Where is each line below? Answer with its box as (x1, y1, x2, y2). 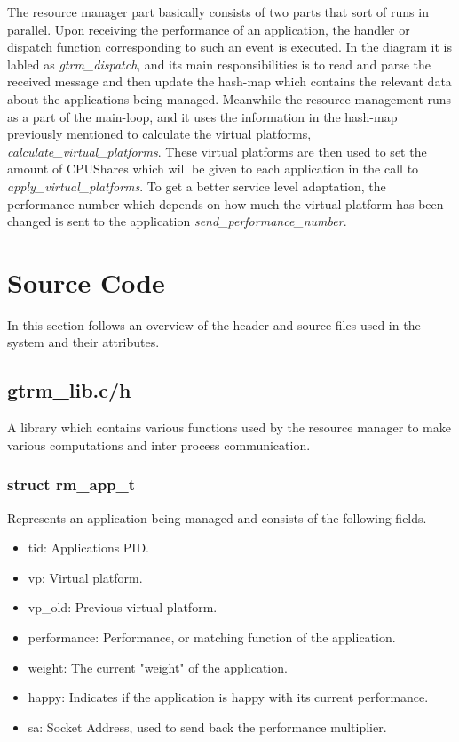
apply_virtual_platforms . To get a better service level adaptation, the (7, 176, 386, 195)
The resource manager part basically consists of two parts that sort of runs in (7, 3, 429, 20)
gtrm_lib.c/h (7, 376, 131, 404)
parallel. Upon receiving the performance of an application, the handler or (7, 20, 410, 38)
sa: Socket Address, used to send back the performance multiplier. (28, 717, 387, 736)
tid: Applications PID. (28, 538, 150, 557)
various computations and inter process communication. (7, 435, 311, 454)
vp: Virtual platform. (28, 568, 143, 586)
